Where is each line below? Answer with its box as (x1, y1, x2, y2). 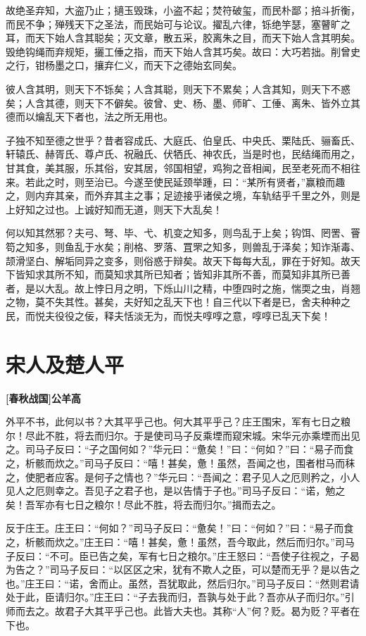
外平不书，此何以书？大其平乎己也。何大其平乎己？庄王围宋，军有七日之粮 (6, 414, 351, 429)
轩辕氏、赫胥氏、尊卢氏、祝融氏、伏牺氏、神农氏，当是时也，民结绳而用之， (6, 146, 360, 161)
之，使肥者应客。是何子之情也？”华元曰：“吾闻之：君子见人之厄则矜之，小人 (6, 469, 360, 484)
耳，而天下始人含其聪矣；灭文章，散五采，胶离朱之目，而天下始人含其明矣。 (6, 30, 360, 45)
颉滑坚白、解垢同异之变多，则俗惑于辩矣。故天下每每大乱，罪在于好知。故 (6, 253, 351, 268)
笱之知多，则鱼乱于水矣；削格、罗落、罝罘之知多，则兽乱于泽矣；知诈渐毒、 (6, 239, 360, 254)
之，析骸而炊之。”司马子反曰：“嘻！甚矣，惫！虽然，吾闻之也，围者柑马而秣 (6, 455, 355, 470)
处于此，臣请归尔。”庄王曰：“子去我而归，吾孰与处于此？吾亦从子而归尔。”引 (6, 590, 355, 604)
